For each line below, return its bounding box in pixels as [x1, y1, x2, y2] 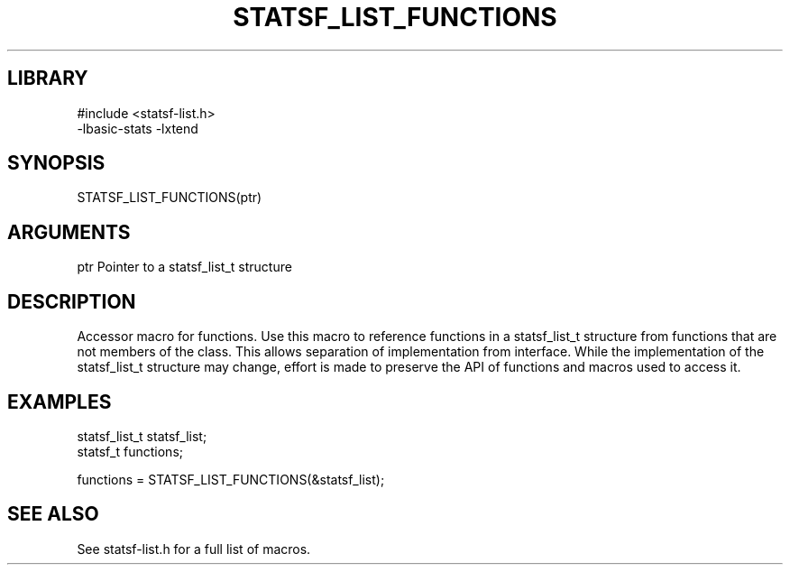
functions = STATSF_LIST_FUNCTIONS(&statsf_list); [77, 471, 385, 487]
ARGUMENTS [7, 220, 131, 244]
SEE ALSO [7, 503, 99, 526]
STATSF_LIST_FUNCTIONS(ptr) [77, 189, 262, 206]
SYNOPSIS [7, 152, 106, 175]
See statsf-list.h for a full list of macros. [77, 540, 311, 557]
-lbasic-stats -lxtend [77, 120, 198, 136]
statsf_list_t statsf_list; [77, 428, 207, 444]
